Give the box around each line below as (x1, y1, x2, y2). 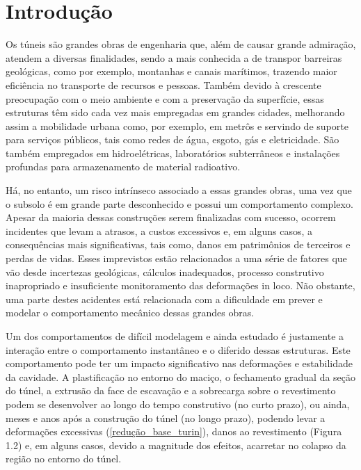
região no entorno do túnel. (6, 451, 122, 466)
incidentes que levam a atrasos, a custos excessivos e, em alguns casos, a (6, 223, 312, 238)
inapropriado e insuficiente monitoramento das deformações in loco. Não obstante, (6, 278, 355, 293)
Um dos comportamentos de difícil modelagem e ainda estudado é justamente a (6, 329, 344, 343)
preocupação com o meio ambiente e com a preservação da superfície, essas (6, 91, 324, 106)
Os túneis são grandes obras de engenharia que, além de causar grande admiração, (6, 37, 356, 51)
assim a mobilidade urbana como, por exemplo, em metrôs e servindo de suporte (6, 118, 348, 133)
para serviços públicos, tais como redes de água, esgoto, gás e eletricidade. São (6, 132, 339, 147)
